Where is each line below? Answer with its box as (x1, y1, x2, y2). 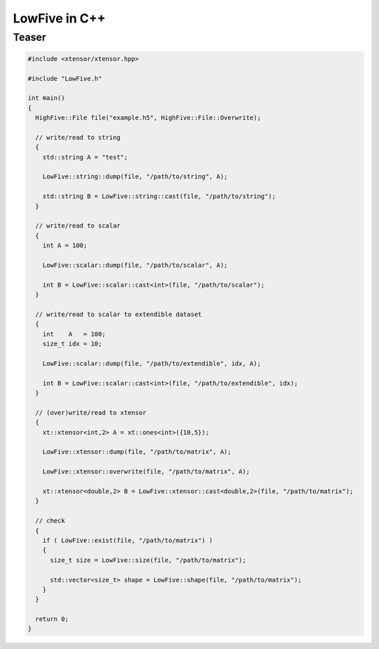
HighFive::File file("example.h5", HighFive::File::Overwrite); (35, 114, 261, 122)
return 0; (35, 615, 69, 623)
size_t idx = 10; (42, 340, 102, 348)
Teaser (13, 31, 46, 44)
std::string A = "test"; (42, 153, 128, 161)
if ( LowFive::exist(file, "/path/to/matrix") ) (42, 536, 213, 544)
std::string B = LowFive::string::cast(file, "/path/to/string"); (42, 192, 277, 200)
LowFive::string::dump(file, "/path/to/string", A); (42, 173, 228, 181)
